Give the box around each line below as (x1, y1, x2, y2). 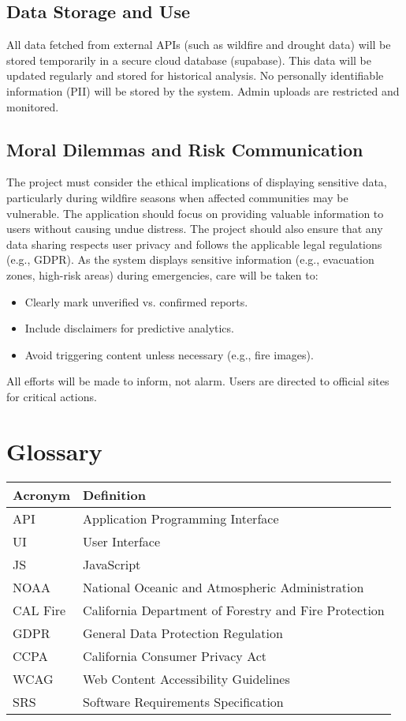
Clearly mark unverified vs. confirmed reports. (24, 293, 248, 310)
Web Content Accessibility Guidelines (83, 669, 290, 688)
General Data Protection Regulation (83, 623, 283, 642)
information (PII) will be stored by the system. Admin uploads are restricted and (6, 82, 400, 99)
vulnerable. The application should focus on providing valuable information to (6, 205, 384, 221)
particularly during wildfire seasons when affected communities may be (6, 189, 348, 205)
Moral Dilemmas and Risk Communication (6, 137, 363, 161)
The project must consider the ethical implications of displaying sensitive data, (6, 174, 387, 190)
